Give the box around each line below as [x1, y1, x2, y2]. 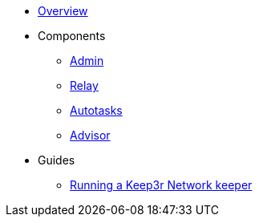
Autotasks [70, 103, 123, 117]
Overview [38, 4, 88, 18]
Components [38, 29, 106, 43]
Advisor [70, 128, 111, 142]
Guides [38, 153, 75, 167]
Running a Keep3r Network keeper [70, 178, 253, 192]
